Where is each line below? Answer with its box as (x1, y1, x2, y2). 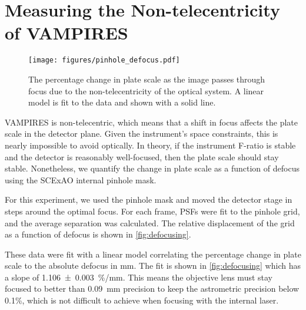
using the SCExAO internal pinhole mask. (5, 173, 157, 186)
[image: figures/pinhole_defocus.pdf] (28, 56, 180, 65)
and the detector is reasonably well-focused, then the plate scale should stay (5, 150, 279, 163)
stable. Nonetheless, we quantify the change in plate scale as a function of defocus (5, 162, 300, 174)
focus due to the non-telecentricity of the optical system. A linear (28, 84, 264, 97)
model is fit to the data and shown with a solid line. (28, 96, 216, 108)
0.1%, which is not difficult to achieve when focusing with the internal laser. (5, 294, 279, 306)
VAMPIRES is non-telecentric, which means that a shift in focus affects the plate (5, 116, 298, 128)
